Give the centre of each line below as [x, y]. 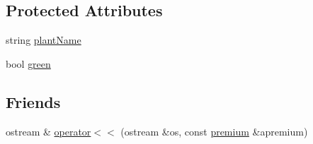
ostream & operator [49, 131]
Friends [33, 101]
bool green [28, 63]
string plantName [44, 40]
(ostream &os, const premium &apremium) [214, 131]
